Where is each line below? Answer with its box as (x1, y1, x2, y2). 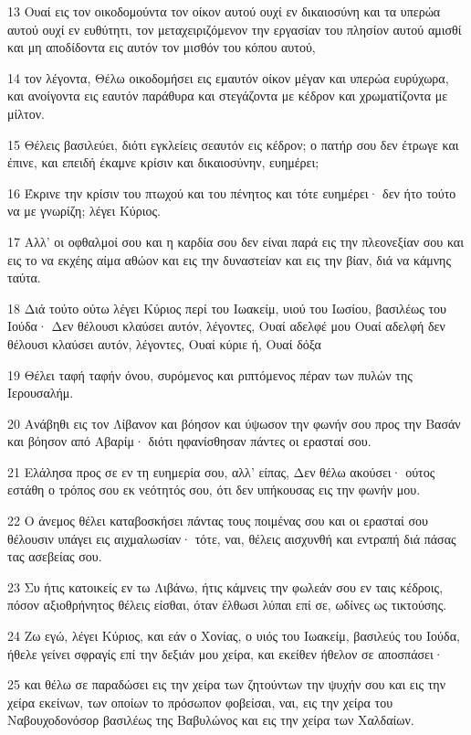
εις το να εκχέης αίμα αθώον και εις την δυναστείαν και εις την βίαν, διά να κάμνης (7, 250, 451, 269)
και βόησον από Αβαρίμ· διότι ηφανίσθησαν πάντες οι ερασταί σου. (7, 431, 372, 451)
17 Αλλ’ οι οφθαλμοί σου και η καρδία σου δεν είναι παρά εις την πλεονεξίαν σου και (7, 231, 464, 250)
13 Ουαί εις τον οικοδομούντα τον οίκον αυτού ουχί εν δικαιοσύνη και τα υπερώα (7, 2, 441, 20)
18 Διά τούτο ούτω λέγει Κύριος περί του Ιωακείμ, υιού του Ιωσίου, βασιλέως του (7, 298, 447, 317)
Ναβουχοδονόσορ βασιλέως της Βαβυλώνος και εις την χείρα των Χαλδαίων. (7, 710, 414, 730)
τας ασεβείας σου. (7, 547, 102, 566)
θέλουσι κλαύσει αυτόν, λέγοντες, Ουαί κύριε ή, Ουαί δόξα (7, 334, 321, 353)
